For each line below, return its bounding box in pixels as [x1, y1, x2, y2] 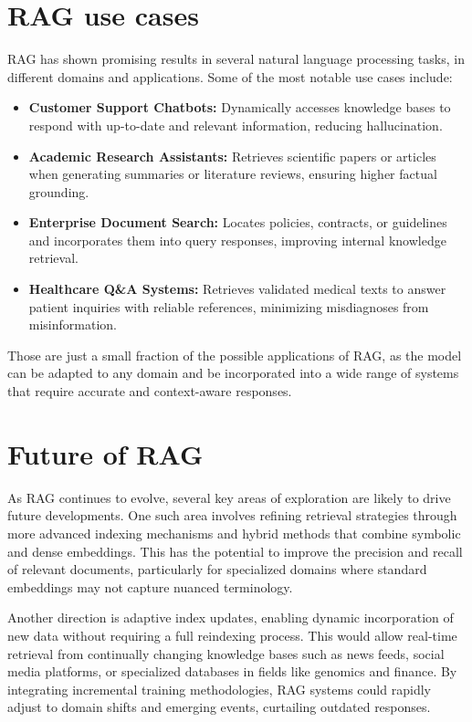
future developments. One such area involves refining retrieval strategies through [7, 506, 457, 525]
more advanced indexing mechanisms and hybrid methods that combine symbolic [7, 523, 461, 542]
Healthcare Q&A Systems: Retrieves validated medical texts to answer [28, 279, 446, 298]
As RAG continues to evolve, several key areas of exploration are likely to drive [7, 487, 451, 507]
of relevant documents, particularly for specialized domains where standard [7, 560, 427, 579]
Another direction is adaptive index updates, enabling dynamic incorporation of [7, 608, 454, 627]
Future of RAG [7, 434, 204, 472]
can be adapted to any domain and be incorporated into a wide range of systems [7, 363, 459, 382]
